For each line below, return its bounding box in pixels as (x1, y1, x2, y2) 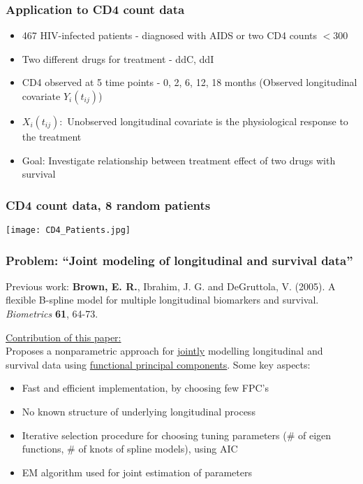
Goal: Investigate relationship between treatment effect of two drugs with (22, 152, 336, 167)
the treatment (22, 129, 82, 143)
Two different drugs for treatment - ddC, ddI (22, 51, 214, 66)
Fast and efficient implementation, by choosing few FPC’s (22, 380, 269, 395)
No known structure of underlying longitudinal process (22, 404, 255, 419)
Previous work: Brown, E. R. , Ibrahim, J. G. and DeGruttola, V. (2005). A (6, 278, 336, 293)
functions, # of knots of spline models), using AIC (22, 441, 238, 456)
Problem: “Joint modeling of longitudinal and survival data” (6, 251, 353, 269)
